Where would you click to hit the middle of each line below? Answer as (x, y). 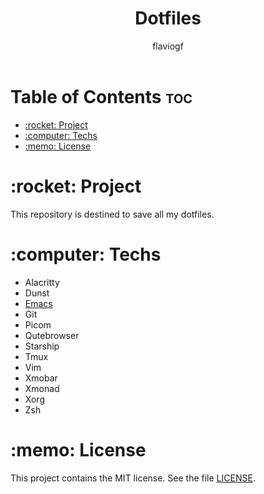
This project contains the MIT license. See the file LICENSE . (133, 478)
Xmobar (41, 378)
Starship (42, 346)
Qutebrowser (52, 335)
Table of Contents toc (101, 96)
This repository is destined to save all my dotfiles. (112, 214)
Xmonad (42, 388)
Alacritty (42, 282)
